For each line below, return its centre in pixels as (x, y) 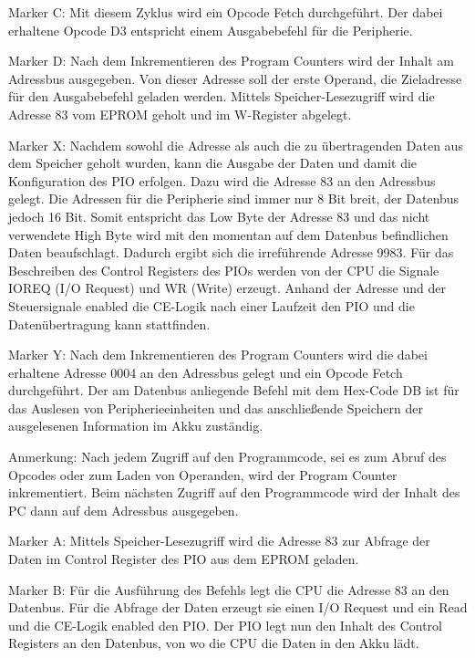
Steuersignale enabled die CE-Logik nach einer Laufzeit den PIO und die (212, 305)
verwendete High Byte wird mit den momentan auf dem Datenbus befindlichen (228, 234)
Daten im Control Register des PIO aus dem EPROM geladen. (184, 559)
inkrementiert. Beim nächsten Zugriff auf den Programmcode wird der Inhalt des (234, 492)
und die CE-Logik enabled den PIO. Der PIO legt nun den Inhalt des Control (225, 625)
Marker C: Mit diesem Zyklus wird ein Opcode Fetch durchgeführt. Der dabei (226, 12)
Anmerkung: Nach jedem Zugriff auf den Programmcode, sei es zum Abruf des (227, 457)
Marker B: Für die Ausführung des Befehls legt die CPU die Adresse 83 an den (229, 589)
